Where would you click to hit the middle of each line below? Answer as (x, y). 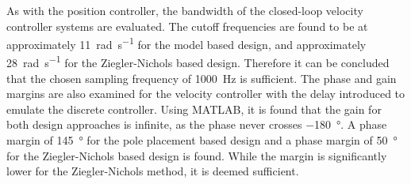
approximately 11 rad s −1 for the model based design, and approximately (186, 43)
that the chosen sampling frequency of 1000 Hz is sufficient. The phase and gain (202, 78)
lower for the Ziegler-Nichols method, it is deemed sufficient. (153, 171)
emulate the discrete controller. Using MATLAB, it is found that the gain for (194, 109)
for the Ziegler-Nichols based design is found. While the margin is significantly (197, 155)
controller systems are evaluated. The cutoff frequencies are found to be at (187, 26)
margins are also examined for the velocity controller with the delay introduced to (206, 94)
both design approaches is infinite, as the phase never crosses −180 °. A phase (197, 124)
